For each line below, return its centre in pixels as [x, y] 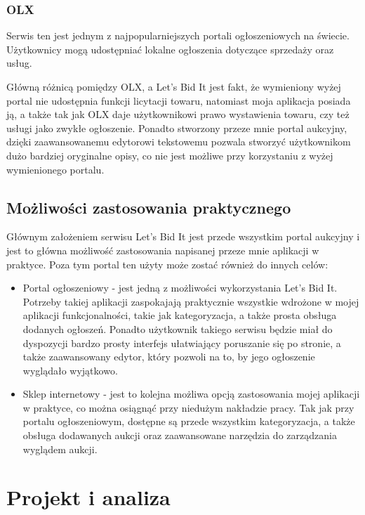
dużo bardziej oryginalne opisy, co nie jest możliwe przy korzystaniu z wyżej [170, 155]
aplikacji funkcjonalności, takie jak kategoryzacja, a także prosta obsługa [180, 315]
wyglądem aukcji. [60, 449]
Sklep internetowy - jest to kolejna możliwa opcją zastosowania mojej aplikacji [191, 394]
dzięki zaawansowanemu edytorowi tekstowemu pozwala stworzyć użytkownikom [179, 142]
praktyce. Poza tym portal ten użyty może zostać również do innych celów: [167, 264]
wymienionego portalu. [55, 169]
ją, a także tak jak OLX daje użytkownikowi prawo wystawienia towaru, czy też [178, 114]
